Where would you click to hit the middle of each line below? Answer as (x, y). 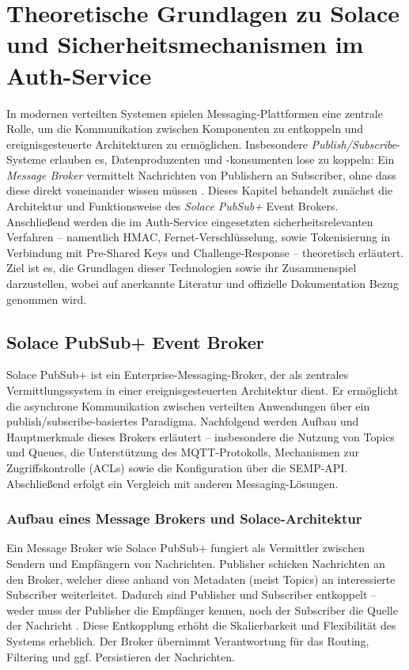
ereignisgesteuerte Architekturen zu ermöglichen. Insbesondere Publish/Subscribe (202, 144)
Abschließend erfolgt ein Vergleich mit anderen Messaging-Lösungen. (172, 483)
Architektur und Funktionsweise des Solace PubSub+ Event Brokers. (172, 206)
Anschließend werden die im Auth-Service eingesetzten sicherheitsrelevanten (190, 221)
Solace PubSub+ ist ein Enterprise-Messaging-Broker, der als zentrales (178, 375)
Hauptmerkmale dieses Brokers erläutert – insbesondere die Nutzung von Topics (201, 436)
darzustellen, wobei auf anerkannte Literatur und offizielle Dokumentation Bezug (203, 284)
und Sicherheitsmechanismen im (185, 44)
